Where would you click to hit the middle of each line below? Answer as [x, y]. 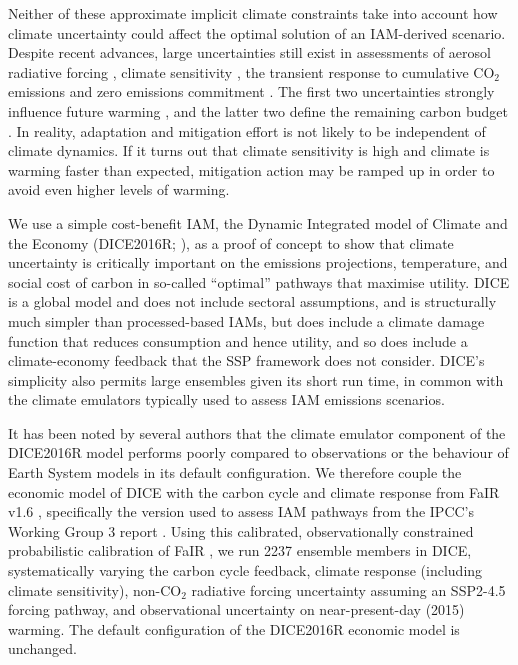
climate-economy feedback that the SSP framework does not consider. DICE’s [246, 360]
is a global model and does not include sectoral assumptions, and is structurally [252, 301]
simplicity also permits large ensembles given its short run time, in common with [256, 379]
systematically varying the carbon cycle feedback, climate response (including [245, 570]
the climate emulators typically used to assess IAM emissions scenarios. [226, 399]
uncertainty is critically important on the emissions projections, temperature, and [258, 262]
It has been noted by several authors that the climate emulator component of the [257, 432]
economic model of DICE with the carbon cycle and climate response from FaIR [254, 491]
